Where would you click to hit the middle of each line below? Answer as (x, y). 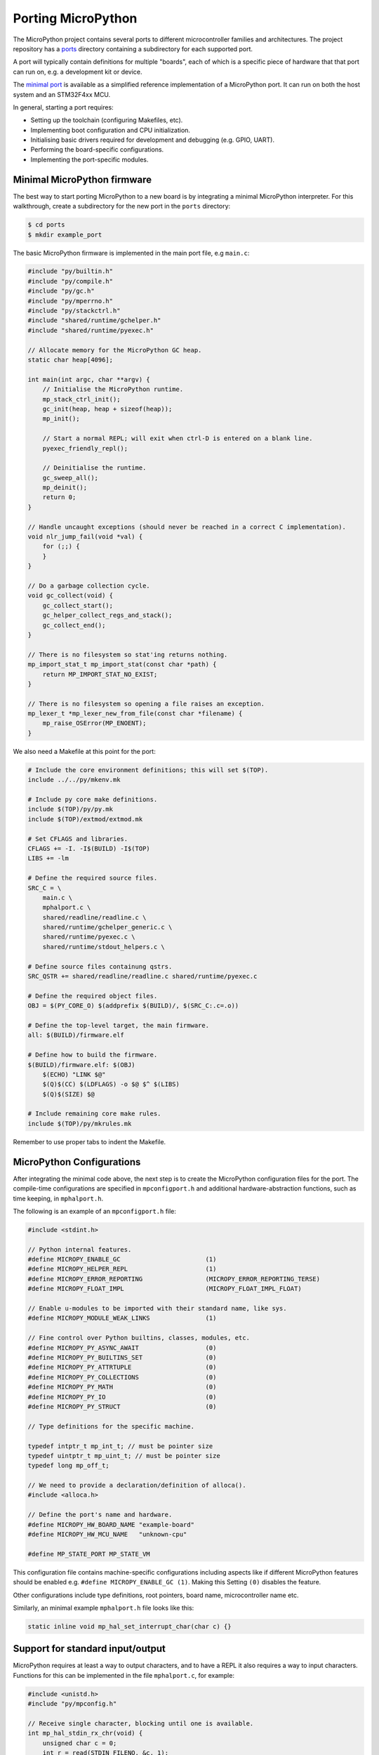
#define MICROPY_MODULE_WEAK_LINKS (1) (122, 1318)
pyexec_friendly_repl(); (85, 448)
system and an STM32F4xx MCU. (62, 94)
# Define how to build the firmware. (93, 1055)
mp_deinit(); (65, 488)
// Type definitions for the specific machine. (111, 1426)
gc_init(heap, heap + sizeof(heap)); (107, 409)
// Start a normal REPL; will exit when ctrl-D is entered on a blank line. (178, 438)
